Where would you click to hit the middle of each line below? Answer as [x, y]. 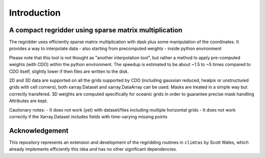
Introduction [35, 13]
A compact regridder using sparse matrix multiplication [96, 30]
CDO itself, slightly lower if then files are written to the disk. [69, 71]
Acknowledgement [39, 130]
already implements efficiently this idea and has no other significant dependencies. [93, 149]
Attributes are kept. [28, 101]
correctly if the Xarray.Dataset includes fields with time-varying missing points [88, 116]
